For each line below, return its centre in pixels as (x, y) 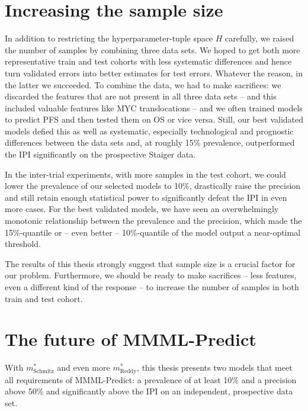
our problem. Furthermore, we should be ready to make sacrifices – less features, (151, 275)
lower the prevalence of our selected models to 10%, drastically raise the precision (153, 186)
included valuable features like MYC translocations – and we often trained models (154, 107)
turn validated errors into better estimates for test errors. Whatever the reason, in (154, 73)
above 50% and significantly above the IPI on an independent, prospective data (149, 391)
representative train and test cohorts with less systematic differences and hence (148, 61)
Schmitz (44, 371)
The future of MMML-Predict (131, 339)
